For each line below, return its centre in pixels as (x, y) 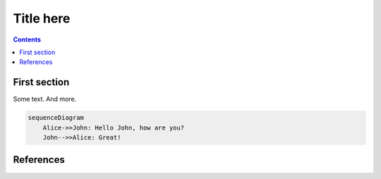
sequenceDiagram (56, 118)
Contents (27, 39)
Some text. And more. (45, 99)
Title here (42, 18)
